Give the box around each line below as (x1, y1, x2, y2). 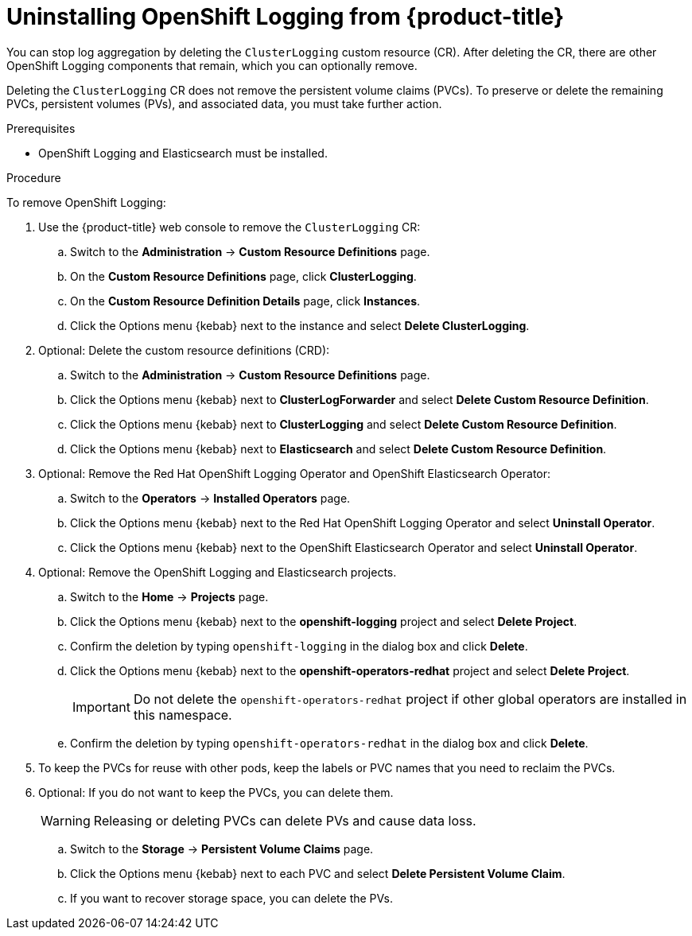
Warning (41, 812, 91, 829)
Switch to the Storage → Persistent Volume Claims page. (70, 841, 374, 856)
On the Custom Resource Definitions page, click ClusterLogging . (70, 269, 417, 283)
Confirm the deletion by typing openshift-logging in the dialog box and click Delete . (70, 639, 528, 653)
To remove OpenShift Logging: (6, 195, 166, 209)
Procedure (6, 170, 61, 184)
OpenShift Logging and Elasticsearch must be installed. (38, 146, 328, 160)
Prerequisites (6, 121, 76, 135)
